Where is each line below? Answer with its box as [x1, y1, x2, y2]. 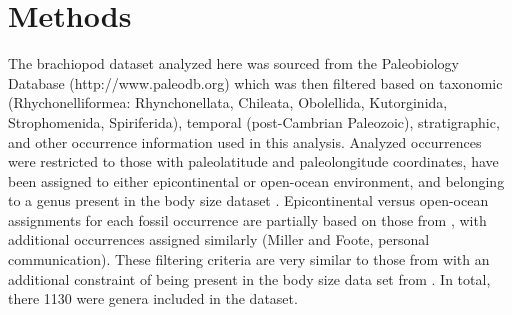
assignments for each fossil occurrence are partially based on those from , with [8, 209, 487, 230]
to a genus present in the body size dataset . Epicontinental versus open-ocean [8, 190, 489, 211]
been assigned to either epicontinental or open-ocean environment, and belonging [8, 170, 505, 191]
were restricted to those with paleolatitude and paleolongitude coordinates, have [8, 151, 499, 172]
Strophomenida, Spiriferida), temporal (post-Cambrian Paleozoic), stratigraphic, [8, 111, 500, 132]
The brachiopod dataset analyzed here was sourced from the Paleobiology [8, 53, 459, 74]
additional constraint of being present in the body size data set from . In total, [8, 268, 491, 289]
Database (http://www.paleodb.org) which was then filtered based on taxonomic [8, 72, 503, 93]
